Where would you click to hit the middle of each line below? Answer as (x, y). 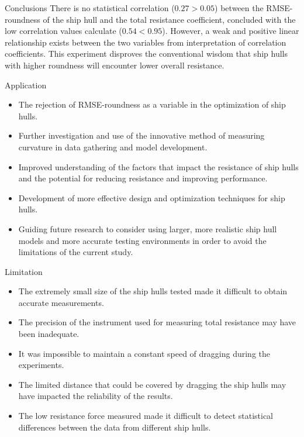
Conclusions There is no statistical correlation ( (90, 8)
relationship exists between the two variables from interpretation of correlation (146, 42)
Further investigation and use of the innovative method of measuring (141, 135)
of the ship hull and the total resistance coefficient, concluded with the (169, 19)
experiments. (41, 365)
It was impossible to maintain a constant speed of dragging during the (144, 353)
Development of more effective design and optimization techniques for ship (152, 197)
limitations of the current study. (76, 252)
